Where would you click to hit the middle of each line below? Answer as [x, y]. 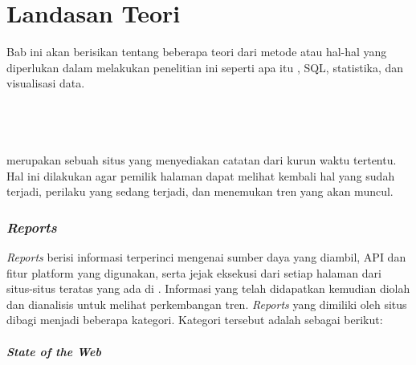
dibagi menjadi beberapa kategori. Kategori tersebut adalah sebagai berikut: [195, 320]
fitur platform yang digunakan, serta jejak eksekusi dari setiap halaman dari [194, 272]
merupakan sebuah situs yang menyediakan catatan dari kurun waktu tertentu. [202, 160]
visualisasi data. [46, 83]
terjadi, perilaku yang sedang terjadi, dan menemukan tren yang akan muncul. [200, 191]
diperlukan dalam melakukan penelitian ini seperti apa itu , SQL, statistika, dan [205, 67]
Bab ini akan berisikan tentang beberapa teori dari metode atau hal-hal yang [197, 52]
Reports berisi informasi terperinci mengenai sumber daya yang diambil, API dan [206, 257]
